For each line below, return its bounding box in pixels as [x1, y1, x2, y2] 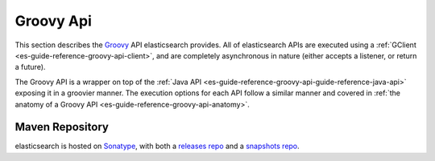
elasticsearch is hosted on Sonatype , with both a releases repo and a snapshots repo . [14, 141, 300, 151]
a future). [14, 62, 46, 72]
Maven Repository [14, 120, 109, 134]
